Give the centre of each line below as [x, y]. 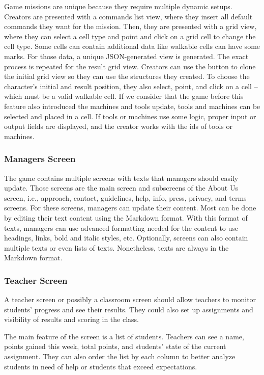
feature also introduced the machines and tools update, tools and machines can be [132, 106]
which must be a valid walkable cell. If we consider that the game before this [124, 96]
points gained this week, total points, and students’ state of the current [115, 346]
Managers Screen [40, 159]
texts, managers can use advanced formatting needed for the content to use [121, 227]
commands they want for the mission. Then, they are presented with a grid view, [130, 26]
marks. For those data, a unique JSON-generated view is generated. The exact [126, 56]
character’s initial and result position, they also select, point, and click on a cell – [131, 86]
